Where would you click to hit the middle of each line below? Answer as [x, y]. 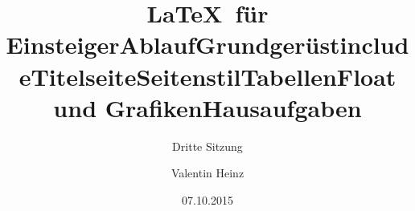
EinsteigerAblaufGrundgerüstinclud [207, 45]
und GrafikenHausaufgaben [207, 107]
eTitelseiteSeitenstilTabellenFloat [207, 76]
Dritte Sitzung [207, 146]
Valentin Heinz [207, 173]
